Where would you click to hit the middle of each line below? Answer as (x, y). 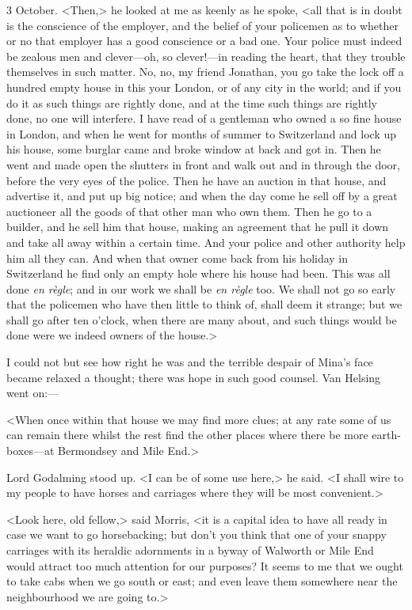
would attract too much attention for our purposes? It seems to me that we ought (205, 565)
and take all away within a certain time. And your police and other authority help (206, 242)
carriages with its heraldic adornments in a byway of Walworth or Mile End (190, 550)
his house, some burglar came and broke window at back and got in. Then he (194, 149)
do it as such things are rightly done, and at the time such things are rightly (192, 102)
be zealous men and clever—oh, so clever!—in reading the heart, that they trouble (206, 56)
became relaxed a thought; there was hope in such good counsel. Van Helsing (194, 377)
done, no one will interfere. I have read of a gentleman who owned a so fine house (204, 118)
